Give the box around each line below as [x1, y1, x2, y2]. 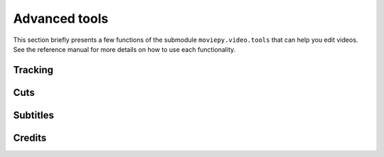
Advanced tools [13, 11, 109, 26]
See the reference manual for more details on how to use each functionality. [13, 45, 236, 53]
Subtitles [13, 109, 55, 121]
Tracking [13, 64, 53, 76]
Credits [13, 131, 47, 144]
